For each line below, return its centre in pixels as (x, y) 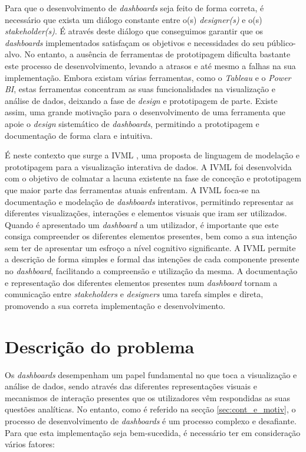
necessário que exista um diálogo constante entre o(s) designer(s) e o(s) (134, 19)
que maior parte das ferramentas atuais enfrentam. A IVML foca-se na (132, 189)
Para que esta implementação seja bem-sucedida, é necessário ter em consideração (153, 432)
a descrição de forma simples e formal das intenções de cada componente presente (152, 259)
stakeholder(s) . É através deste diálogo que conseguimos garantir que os (134, 31)
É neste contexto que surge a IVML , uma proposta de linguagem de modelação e (152, 155)
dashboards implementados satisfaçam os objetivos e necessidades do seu (135, 42)
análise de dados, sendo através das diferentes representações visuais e (131, 386)
